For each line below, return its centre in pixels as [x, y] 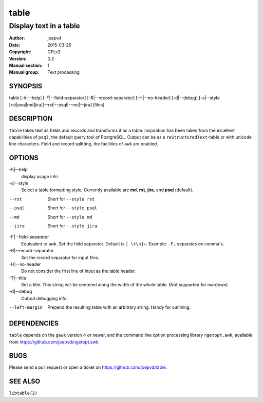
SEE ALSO [25, 381]
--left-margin [26, 308]
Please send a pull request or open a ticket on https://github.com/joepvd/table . [88, 367]
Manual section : [26, 65]
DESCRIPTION [31, 119]
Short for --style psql [72, 208]
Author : [17, 38]
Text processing [64, 72]
